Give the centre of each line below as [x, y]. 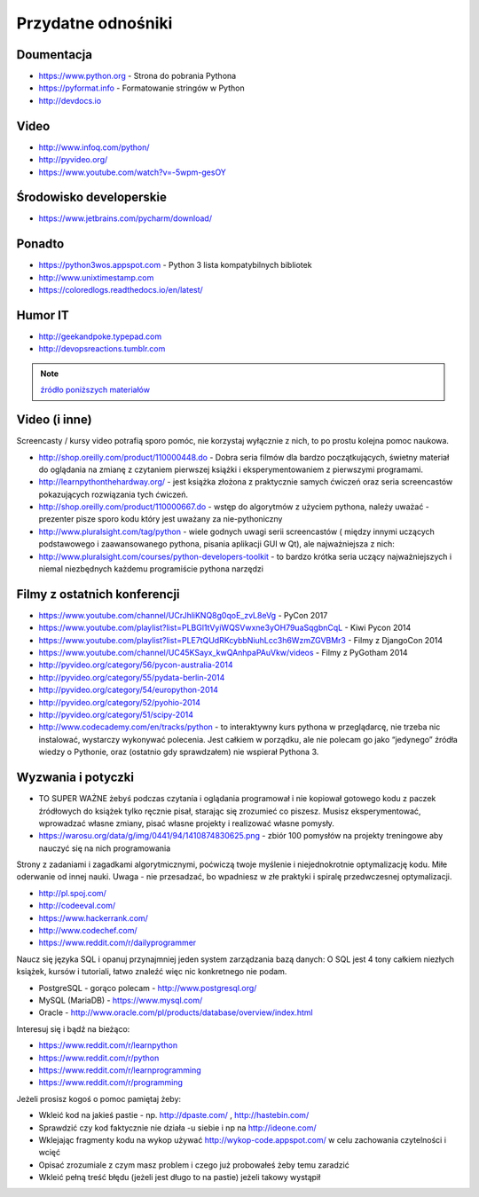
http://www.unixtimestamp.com [96, 277]
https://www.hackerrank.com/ [93, 917]
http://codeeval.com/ [77, 906]
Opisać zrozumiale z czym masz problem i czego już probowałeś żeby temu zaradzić [194, 1165]
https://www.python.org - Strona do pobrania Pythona [137, 76]
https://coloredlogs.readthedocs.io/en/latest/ [121, 290]
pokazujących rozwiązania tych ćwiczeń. [114, 494]
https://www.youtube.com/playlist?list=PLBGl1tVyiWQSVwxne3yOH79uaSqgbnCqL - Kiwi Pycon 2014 [225, 628]
